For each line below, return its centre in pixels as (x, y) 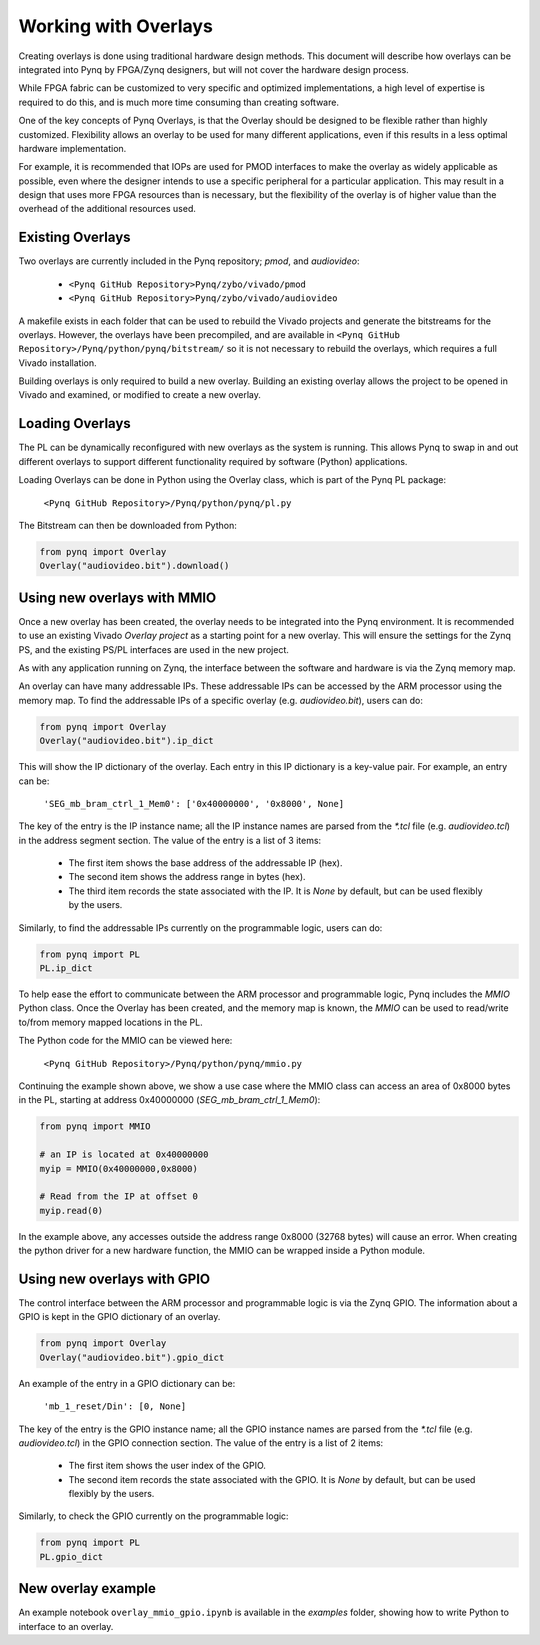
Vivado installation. (57, 362)
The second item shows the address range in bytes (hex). (187, 877)
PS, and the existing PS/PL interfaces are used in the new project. (154, 649)
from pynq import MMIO (95, 1126)
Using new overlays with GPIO (114, 1278)
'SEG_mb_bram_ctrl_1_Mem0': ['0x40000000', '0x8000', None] (194, 803)
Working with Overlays (116, 26)
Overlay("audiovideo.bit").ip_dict (126, 741)
